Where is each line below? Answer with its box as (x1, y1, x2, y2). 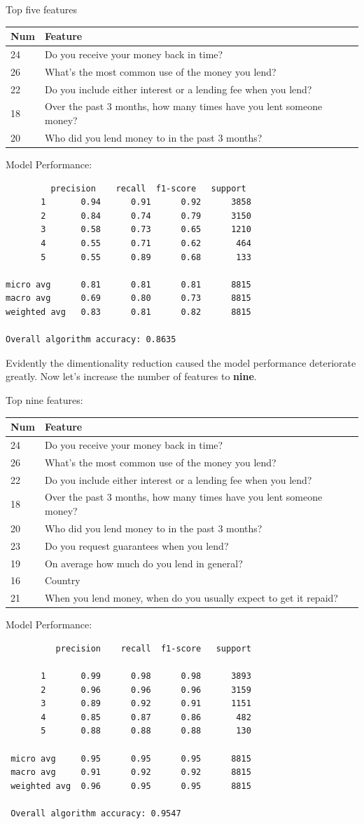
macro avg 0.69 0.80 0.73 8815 (6, 293, 251, 304)
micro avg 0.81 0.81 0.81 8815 (6, 279, 251, 290)
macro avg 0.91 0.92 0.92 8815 (10, 767, 251, 778)
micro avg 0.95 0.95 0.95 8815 (10, 753, 251, 764)
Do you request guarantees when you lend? (44, 538, 229, 553)
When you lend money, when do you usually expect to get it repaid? (44, 590, 338, 605)
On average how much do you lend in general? (44, 555, 243, 570)
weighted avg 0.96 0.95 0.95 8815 (10, 781, 251, 791)
